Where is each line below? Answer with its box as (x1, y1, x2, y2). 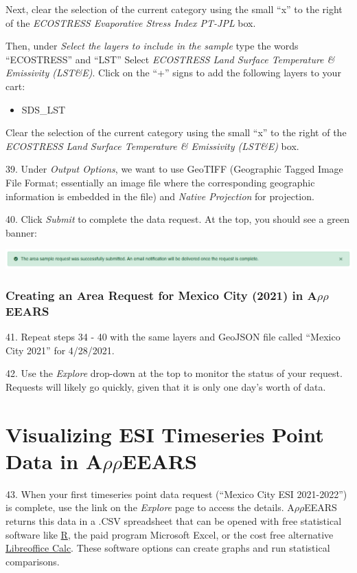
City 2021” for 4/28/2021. (5, 343, 115, 357)
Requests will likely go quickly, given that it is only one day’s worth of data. (5, 379, 326, 393)
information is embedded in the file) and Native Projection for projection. (5, 188, 314, 203)
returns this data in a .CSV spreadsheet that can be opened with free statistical (5, 513, 342, 528)
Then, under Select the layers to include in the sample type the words (5, 39, 299, 53)
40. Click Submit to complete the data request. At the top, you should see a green (5, 212, 349, 226)
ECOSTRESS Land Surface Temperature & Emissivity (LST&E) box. (5, 138, 299, 153)
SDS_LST (21, 102, 66, 116)
